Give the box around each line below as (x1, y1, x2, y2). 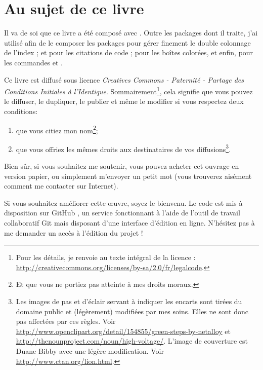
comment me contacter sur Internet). (4, 180, 118, 191)
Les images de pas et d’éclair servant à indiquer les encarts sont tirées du (16, 295, 242, 306)
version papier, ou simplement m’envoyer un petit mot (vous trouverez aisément (4, 170, 252, 181)
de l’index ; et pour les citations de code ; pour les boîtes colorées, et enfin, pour (4, 47, 253, 58)
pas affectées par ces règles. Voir (16, 316, 116, 326)
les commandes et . (4, 57, 63, 67)
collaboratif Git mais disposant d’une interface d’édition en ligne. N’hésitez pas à (4, 217, 255, 228)
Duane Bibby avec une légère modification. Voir (16, 345, 164, 356)
